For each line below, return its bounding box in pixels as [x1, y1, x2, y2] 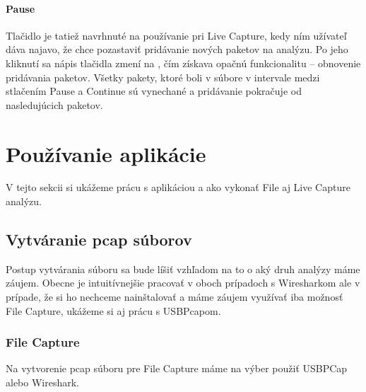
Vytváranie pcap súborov [6, 229, 192, 250]
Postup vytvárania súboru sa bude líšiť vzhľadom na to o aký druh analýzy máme [6, 261, 360, 276]
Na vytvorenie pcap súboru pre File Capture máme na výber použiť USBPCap [6, 361, 348, 376]
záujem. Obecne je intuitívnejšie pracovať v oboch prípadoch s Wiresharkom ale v [6, 275, 360, 290]
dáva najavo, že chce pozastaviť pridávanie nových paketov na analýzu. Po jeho [6, 42, 348, 57]
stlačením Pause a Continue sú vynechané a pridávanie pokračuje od [6, 83, 302, 98]
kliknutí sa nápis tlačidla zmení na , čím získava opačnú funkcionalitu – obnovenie [6, 55, 361, 70]
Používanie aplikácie [6, 139, 206, 168]
